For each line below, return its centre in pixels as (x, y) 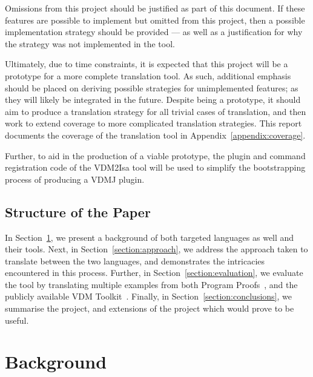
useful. (17, 320)
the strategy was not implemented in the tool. (90, 43)
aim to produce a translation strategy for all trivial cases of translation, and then (156, 111)
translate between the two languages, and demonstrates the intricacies (135, 261)
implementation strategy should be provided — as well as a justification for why (154, 32)
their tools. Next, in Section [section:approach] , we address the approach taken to (156, 249)
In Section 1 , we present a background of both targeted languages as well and (150, 237)
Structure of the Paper (78, 211)
